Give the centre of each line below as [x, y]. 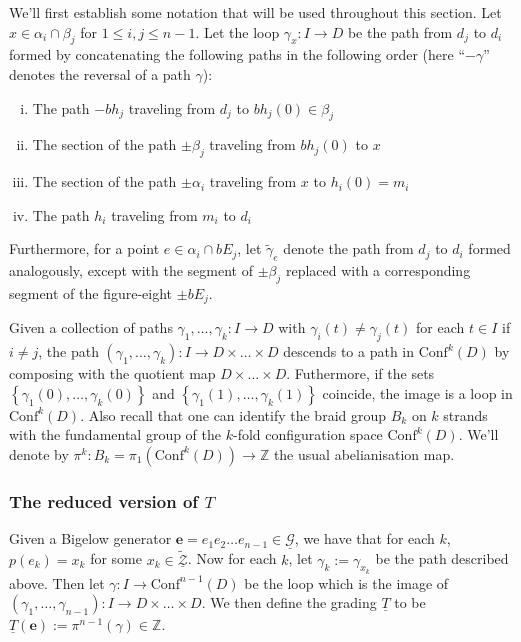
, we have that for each [364, 538]
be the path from [400, 31]
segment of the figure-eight [91, 292]
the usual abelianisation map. [364, 453]
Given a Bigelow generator [90, 538]
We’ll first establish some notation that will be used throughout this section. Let [255, 12]
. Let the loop [237, 31]
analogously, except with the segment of [131, 270]
